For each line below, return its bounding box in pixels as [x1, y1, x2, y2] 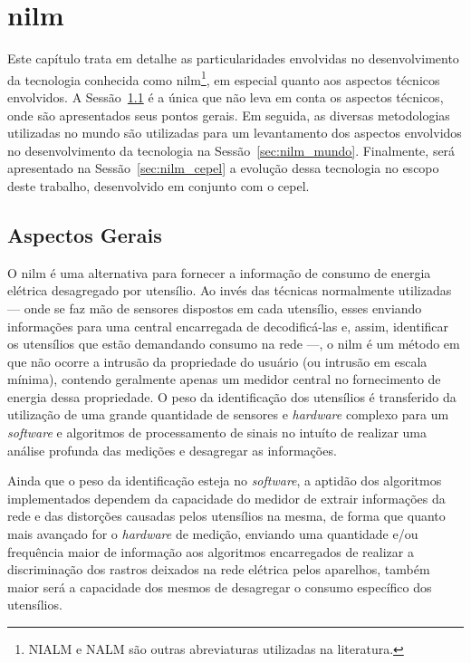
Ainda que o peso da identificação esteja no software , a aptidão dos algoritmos [7, 471, 442, 490]
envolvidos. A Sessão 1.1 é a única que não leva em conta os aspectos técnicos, [7, 87, 444, 106]
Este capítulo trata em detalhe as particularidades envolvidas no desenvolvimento [7, 49, 459, 68]
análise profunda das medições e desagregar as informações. [7, 440, 337, 459]
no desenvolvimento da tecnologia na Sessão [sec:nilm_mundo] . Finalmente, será [7, 140, 456, 159]
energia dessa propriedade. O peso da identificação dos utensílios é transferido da [7, 387, 457, 406]
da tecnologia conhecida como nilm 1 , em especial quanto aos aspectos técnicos [7, 67, 440, 89]
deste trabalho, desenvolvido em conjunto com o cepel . [7, 176, 310, 195]
